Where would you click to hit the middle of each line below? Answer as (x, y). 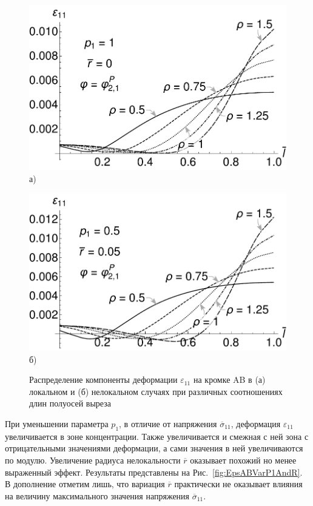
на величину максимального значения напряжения (97, 495)
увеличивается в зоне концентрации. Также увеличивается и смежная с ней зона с (157, 436)
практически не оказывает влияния (238, 484)
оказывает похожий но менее (243, 460)
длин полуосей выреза (70, 403)
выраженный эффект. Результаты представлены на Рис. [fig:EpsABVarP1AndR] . (154, 472)
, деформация (256, 423)
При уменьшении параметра (57, 423)
